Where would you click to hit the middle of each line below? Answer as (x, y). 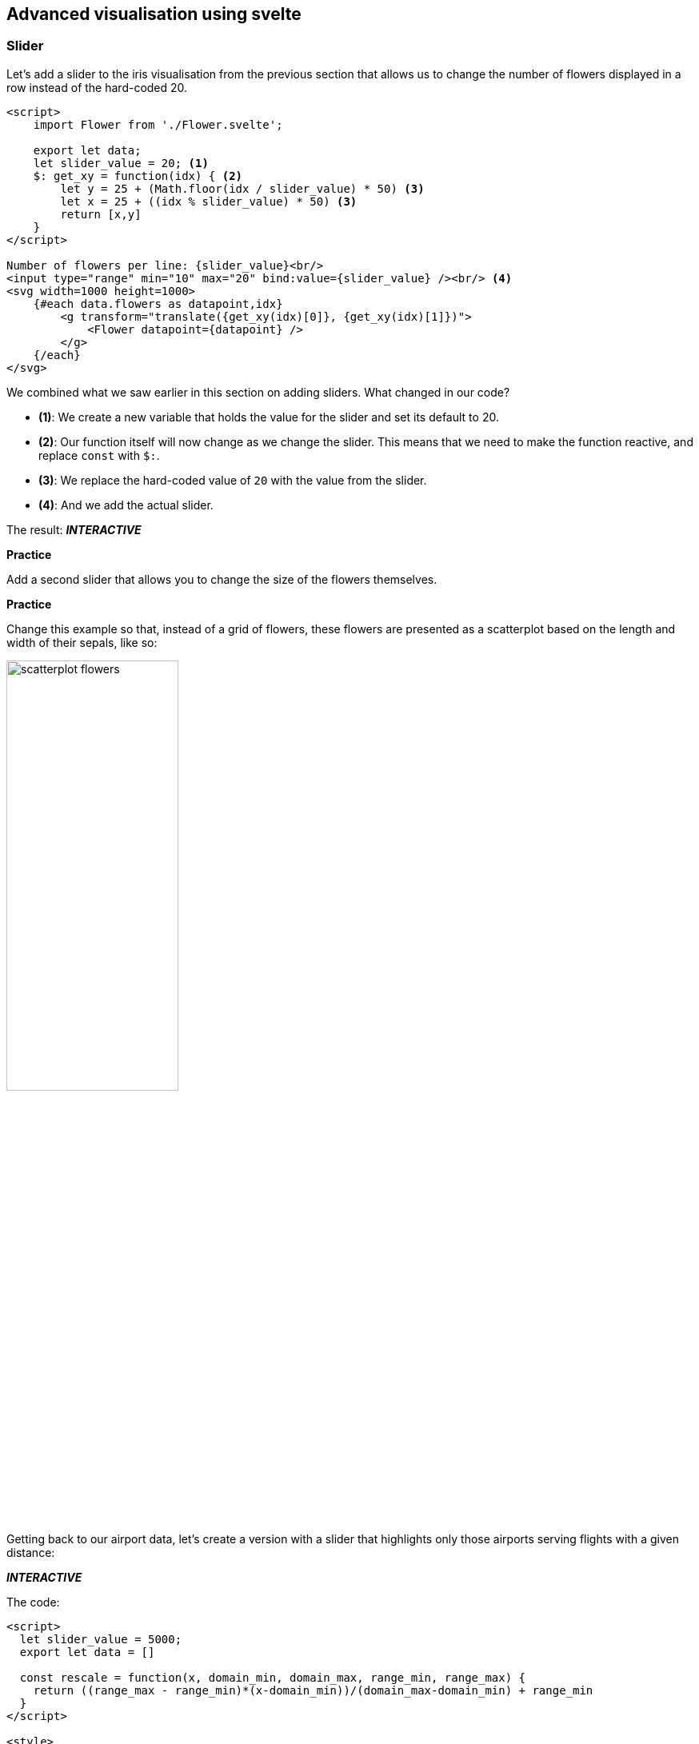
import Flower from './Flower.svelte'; (158, 124)
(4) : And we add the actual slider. (126, 505)
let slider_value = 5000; (101, 1639)
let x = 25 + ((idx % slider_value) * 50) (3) (209, 201)
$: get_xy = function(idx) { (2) (138, 176)
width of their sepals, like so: (82, 642)
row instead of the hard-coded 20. (97, 87)
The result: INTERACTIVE (74, 529)
